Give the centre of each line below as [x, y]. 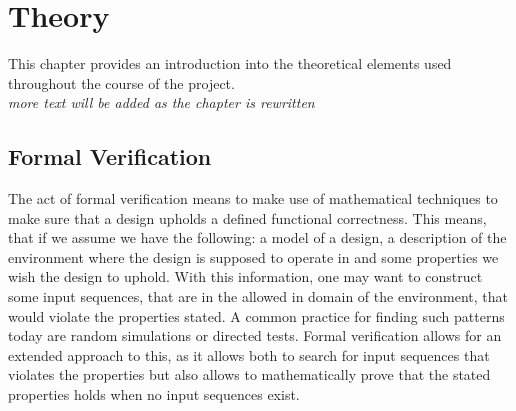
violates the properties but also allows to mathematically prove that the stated [249, 374]
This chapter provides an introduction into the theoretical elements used [230, 63]
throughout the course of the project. [121, 82]
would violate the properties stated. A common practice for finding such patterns [256, 315]
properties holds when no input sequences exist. [154, 394]
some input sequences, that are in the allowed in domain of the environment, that [258, 296]
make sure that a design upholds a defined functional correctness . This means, [247, 217]
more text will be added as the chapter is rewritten [161, 102]
